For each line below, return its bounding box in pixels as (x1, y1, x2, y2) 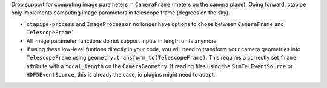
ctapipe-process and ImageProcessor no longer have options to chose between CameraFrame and (26, 20, 284, 27)
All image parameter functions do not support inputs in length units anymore (26, 37, 217, 45)
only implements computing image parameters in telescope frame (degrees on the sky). (11, 9, 230, 16)
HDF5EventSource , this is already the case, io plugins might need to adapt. (26, 71, 216, 78)
